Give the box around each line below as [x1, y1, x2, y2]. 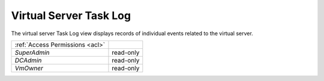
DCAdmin [14, 56, 42, 64]
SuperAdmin [14, 48, 50, 57]
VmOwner [14, 64, 43, 72]
